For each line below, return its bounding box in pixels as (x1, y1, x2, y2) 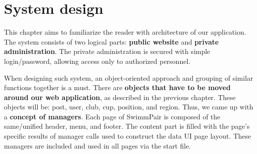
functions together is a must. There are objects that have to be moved (4, 82, 231, 93)
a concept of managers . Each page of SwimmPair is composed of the (4, 111, 220, 121)
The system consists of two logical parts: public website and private (4, 36, 219, 47)
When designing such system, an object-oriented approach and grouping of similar (4, 72, 254, 83)
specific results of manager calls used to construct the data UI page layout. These (4, 131, 251, 141)
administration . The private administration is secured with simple (4, 46, 210, 56)
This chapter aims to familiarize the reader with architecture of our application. (4, 27, 246, 37)
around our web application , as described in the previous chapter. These (4, 92, 236, 102)
